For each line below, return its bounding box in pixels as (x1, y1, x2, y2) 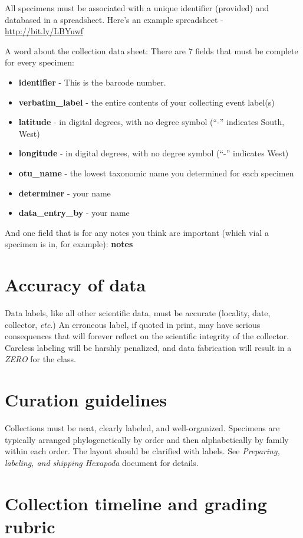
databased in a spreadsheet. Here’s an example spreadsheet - (5, 13, 223, 25)
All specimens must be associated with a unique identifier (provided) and (5, 2, 269, 14)
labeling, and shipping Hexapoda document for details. (5, 456, 199, 468)
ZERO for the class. (5, 353, 76, 365)
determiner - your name (18, 186, 111, 199)
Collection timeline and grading (5, 491, 267, 515)
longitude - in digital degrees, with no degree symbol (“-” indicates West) (18, 147, 289, 159)
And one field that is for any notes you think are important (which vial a (5, 226, 269, 238)
